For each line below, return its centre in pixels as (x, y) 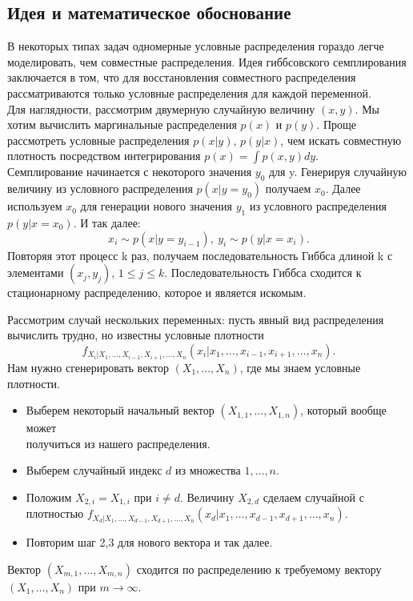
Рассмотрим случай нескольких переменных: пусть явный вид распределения (196, 319)
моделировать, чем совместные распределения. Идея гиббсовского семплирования (207, 61)
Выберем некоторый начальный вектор (120, 410)
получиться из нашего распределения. (118, 443)
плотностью (55, 513)
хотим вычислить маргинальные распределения (122, 124)
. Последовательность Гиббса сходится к (263, 272)
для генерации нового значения (156, 206)
